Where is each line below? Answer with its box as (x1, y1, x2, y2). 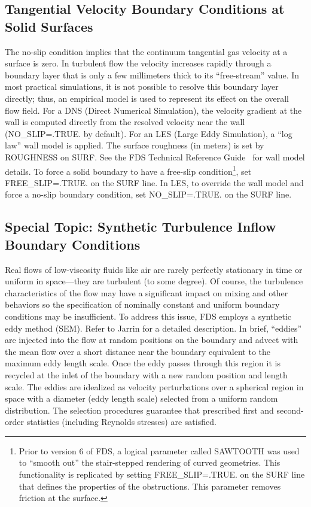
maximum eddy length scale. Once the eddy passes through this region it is (5, 357, 280, 369)
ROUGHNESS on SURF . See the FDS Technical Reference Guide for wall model (5, 150, 305, 163)
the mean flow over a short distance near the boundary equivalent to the (5, 345, 271, 357)
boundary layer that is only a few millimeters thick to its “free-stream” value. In (5, 68, 300, 81)
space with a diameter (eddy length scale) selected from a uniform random (5, 392, 278, 405)
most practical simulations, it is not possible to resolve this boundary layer (5, 80, 279, 93)
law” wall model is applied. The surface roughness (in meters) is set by (5, 139, 264, 151)
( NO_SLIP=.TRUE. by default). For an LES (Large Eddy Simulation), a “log (5, 127, 292, 139)
